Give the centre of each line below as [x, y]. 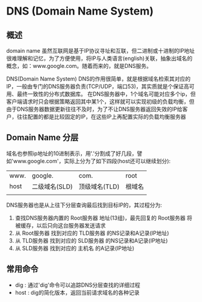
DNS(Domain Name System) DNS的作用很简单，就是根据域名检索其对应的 [99, 79]
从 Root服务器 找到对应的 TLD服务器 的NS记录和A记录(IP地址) [92, 233]
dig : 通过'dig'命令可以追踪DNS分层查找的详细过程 [78, 285]
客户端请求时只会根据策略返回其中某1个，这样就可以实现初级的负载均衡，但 [100, 102]
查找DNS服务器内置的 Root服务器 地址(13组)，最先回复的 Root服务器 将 [104, 218]
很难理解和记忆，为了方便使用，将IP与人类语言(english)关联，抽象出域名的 [99, 58]
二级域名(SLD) [52, 186]
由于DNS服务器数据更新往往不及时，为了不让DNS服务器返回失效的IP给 [94, 109]
